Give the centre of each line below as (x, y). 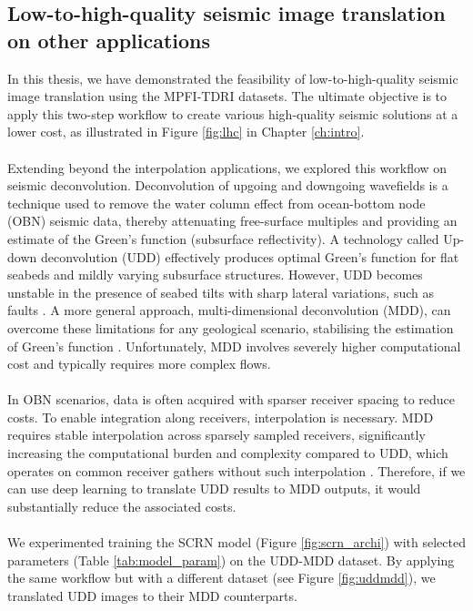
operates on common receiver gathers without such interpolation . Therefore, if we (236, 470)
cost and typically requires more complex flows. (139, 364)
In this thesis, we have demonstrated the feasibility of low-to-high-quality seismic (233, 78)
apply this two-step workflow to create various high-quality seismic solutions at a (233, 113)
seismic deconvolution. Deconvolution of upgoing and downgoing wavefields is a (228, 185)
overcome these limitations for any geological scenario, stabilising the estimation (231, 327)
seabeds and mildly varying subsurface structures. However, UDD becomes (215, 275)
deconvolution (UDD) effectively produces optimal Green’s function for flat (250, 256)
